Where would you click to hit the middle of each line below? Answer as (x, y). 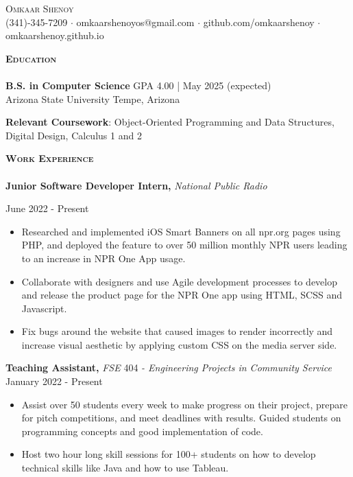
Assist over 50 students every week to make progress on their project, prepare (185, 404)
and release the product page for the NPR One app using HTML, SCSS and (182, 295)
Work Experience (50, 158)
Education (31, 58)
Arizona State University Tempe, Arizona (93, 98)
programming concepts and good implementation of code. (142, 431)
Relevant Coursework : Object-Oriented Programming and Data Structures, (170, 122)
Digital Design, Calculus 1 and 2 (74, 135)
